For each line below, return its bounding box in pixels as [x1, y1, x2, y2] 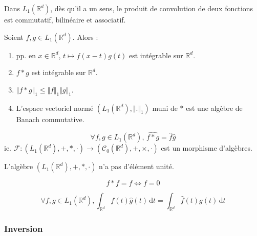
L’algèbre [4, 161, 33, 172]
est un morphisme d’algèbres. [161, 143, 252, 153]
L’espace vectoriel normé [16, 102, 94, 113]
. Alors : [72, 31, 98, 42]
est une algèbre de [186, 102, 243, 113]
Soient [4, 31, 24, 42]
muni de [152, 102, 178, 113]
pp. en [16, 50, 36, 60]
